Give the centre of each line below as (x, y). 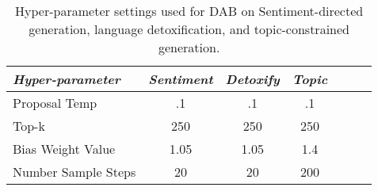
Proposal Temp (55, 103)
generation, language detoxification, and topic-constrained (189, 29)
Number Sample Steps (74, 172)
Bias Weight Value (64, 149)
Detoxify (252, 79)
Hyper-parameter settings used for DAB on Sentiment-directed (189, 11)
